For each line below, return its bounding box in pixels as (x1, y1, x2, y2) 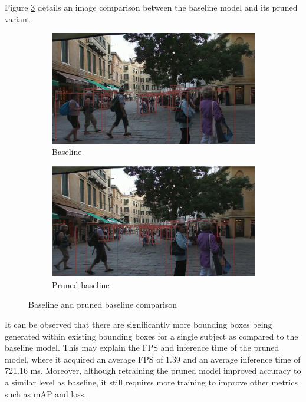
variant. (5, 12, 32, 25)
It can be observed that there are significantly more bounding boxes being (5, 318, 272, 331)
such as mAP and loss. (5, 387, 87, 400)
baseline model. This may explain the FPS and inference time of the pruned (5, 341, 279, 354)
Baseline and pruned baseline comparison (28, 298, 177, 311)
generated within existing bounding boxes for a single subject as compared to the (5, 329, 298, 342)
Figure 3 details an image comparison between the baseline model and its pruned (5, 1, 298, 13)
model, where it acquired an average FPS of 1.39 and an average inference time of (5, 352, 301, 365)
